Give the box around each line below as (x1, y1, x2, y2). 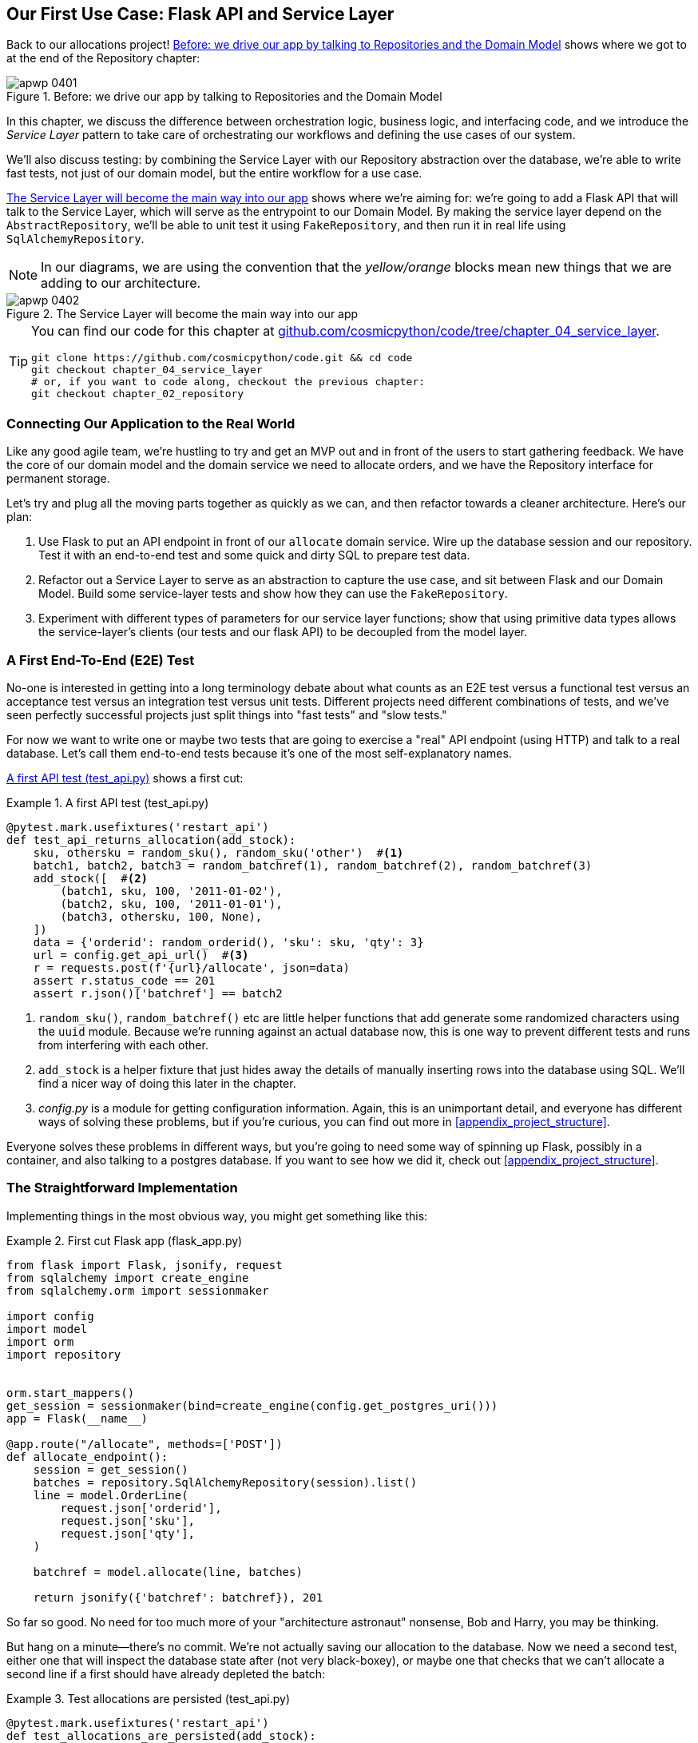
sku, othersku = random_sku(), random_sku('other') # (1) (33, 846, 404, 859)
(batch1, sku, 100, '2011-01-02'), (60, 884, 283, 897)
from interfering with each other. (38, 1037, 208, 1052)
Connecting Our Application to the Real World (6, 415, 295, 432)
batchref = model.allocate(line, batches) (33, 1565, 303, 1578)
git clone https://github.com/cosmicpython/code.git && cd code (31, 352, 413, 364)
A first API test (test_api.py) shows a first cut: (6, 770, 244, 785)
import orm (6, 1335, 74, 1348)
